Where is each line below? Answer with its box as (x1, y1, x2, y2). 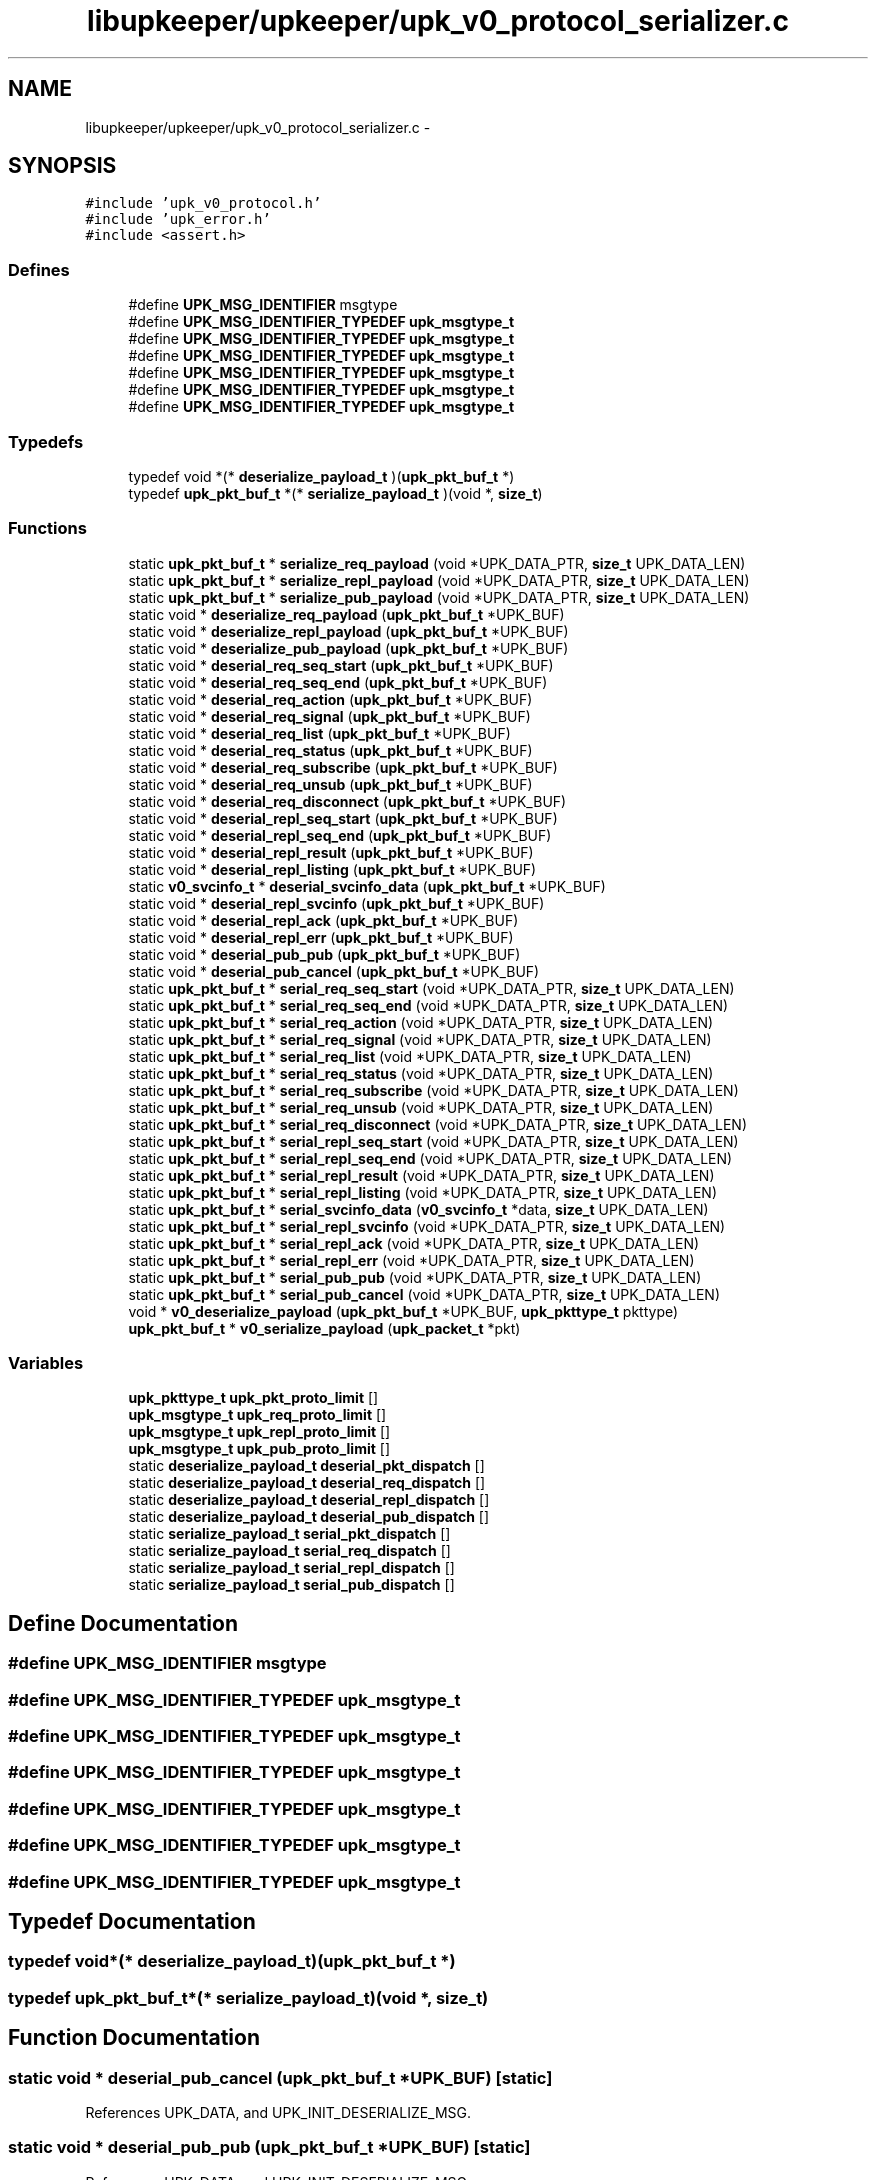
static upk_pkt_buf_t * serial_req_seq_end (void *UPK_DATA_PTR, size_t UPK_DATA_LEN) (128, 996, 729, 1014)
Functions (8, 518, 87, 539)
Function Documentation (8, 2025, 260, 2051)
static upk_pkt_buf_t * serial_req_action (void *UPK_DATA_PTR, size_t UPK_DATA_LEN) (128, 1013, 714, 1031)
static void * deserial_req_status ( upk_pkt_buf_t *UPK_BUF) (128, 741, 533, 759)
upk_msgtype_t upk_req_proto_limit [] (128, 1406, 387, 1424)
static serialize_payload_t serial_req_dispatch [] (128, 1542, 451, 1560)
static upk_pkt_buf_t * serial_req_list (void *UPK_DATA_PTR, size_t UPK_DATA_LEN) (128, 1047, 692, 1065)
